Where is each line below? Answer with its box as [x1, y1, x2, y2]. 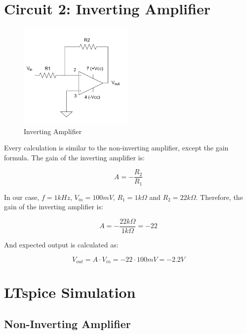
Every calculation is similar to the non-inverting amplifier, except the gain [4, 143, 229, 153]
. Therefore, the [196, 191, 243, 202]
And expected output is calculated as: [4, 239, 119, 250]
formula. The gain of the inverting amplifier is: [4, 152, 145, 162]
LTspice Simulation [4, 282, 136, 302]
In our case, [4, 191, 40, 202]
